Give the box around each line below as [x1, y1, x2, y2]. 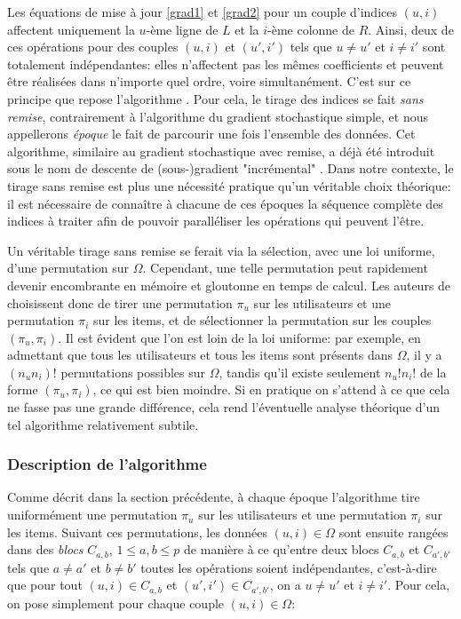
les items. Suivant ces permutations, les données [7, 522, 267, 541]
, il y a [406, 345, 442, 364]
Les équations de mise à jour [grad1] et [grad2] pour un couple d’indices [7, 3, 397, 20]
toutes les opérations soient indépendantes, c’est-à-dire [140, 558, 437, 576]
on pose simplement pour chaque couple [7, 593, 225, 612]
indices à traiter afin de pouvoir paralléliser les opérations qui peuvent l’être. [7, 211, 425, 230]
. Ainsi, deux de [368, 20, 454, 38]
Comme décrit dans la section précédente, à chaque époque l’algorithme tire [7, 488, 420, 506]
